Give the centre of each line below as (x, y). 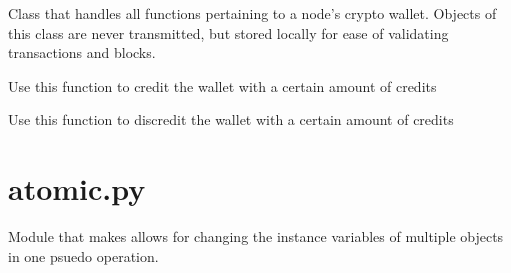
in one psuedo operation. (83, 255)
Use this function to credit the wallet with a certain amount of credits (222, 85)
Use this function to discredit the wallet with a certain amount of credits (231, 119)
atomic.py (77, 188)
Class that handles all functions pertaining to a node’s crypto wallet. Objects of (252, 13)
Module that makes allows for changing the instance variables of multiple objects (256, 236)
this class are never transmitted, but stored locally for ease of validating (228, 32)
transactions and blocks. (82, 52)
